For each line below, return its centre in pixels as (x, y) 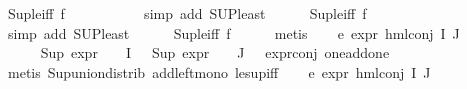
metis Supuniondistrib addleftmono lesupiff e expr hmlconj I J (219, 71)
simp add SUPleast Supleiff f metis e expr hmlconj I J (233, 32)
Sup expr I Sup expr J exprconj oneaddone (215, 52)
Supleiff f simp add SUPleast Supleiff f (187, 13)
